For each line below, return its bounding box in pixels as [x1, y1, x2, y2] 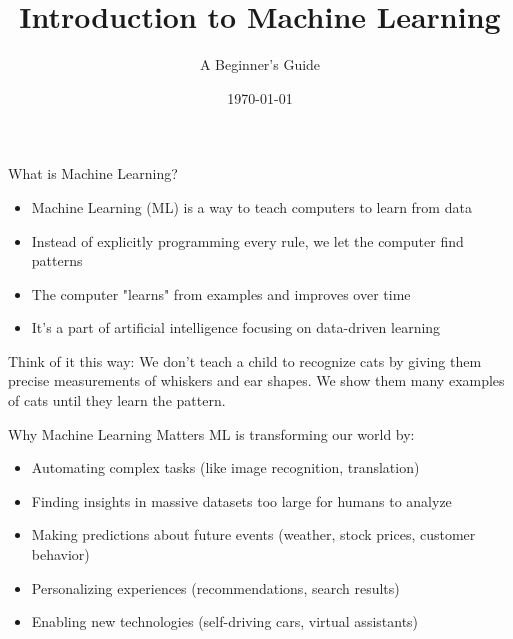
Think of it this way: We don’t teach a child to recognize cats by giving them [8, 350, 482, 371]
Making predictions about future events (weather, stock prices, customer [31, 524, 476, 545]
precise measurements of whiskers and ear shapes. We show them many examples [8, 370, 505, 391]
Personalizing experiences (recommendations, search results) [31, 577, 400, 598]
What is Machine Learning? [8, 163, 178, 184]
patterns [31, 250, 83, 271]
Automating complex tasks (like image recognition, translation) [31, 457, 420, 478]
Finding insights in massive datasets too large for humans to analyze [31, 490, 452, 511]
